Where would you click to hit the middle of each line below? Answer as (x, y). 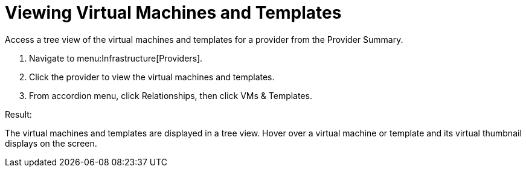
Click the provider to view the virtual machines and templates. (152, 77)
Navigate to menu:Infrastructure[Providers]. (116, 58)
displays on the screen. (51, 143)
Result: (18, 114)
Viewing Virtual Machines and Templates (173, 13)
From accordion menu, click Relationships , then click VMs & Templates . (171, 95)
